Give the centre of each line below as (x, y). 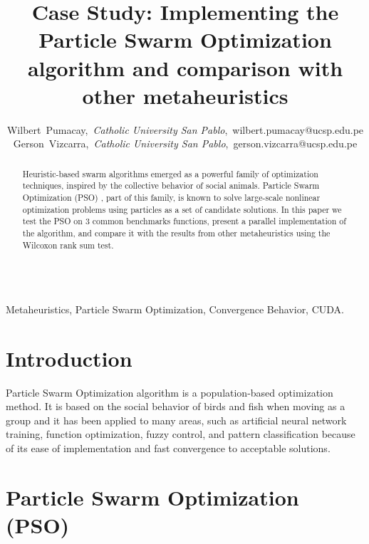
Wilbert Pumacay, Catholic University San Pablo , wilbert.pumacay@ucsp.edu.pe (185, 129)
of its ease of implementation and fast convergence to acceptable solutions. (168, 448)
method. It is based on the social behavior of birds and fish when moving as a (176, 406)
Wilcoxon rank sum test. (68, 245)
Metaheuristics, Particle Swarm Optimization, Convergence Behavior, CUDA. (175, 309)
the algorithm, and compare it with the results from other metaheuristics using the (176, 232)
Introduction (69, 358)
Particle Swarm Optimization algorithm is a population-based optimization (170, 392)
